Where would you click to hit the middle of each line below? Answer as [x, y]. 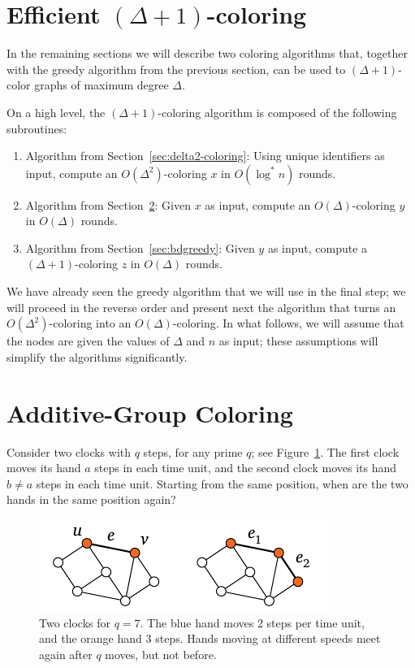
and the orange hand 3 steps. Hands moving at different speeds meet [210, 638]
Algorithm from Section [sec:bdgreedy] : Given [140, 247]
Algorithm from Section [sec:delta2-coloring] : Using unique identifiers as [205, 156]
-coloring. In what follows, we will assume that [288, 323]
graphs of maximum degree [102, 85]
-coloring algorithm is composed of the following [277, 112]
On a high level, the [56, 112]
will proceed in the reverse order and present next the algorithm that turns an [201, 307]
